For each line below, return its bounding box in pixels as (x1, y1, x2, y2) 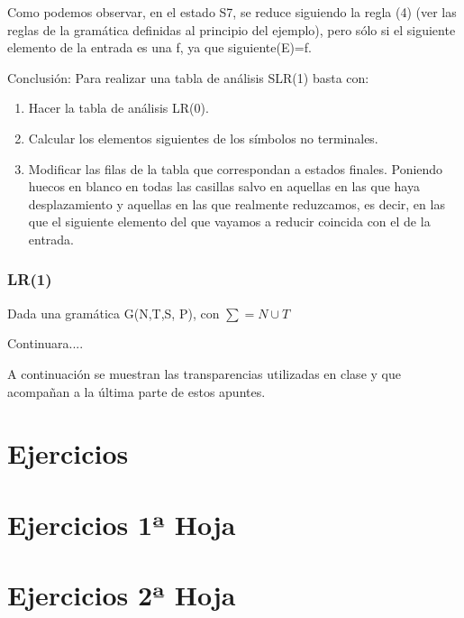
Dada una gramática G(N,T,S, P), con (7, 303, 220, 322)
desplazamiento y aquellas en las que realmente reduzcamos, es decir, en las (28, 194, 445, 213)
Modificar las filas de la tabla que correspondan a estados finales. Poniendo (28, 159, 443, 178)
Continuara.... (7, 334, 84, 353)
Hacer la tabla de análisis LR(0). (28, 98, 209, 117)
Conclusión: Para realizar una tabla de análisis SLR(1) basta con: (7, 68, 369, 87)
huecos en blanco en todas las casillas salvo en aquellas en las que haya (28, 177, 420, 196)
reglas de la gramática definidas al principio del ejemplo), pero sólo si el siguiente (7, 20, 456, 39)
